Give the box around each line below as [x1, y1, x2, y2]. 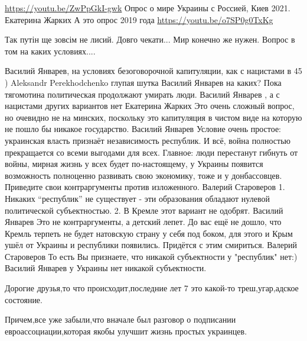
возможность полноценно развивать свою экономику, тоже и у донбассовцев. [5, 169, 282, 181]
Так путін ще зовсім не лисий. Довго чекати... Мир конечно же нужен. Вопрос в [5, 33, 295, 46]
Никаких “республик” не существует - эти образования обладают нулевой [5, 192, 270, 204]
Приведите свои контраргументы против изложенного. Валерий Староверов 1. [5, 181, 285, 193]
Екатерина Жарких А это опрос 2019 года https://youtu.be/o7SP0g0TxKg [5, 13, 273, 25]
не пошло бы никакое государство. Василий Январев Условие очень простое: [5, 123, 281, 135]
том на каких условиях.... [5, 44, 96, 57]
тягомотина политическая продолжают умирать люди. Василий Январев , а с [5, 88, 280, 100]
